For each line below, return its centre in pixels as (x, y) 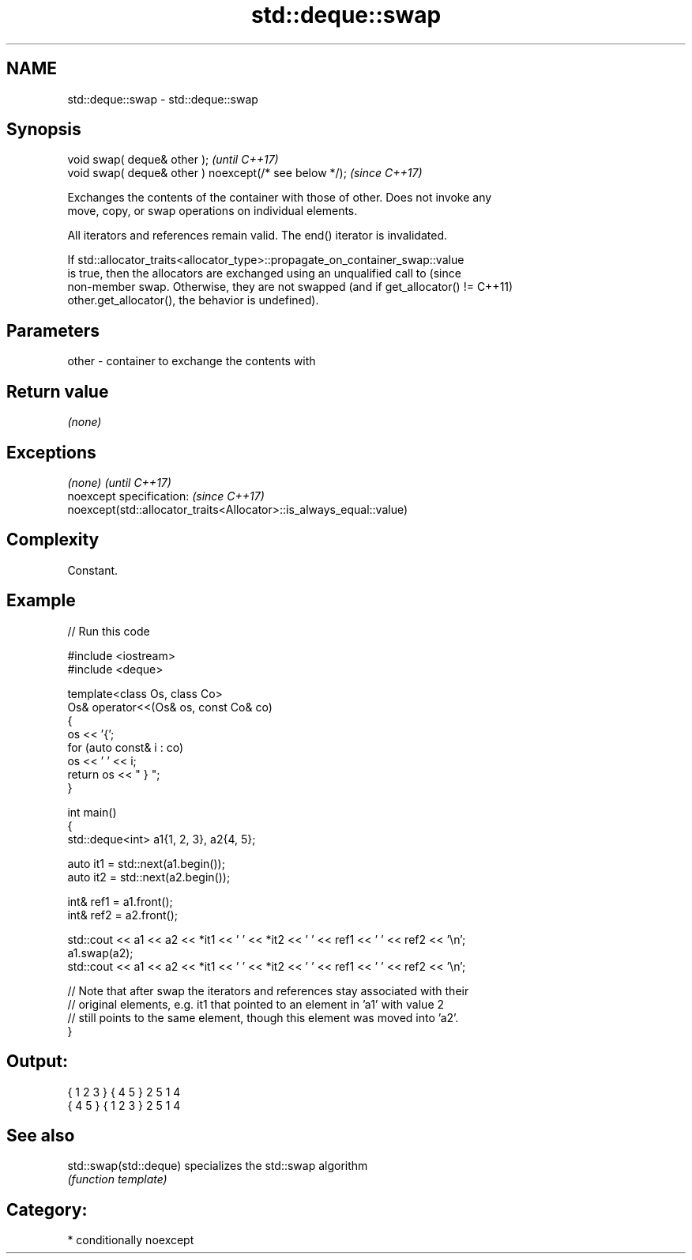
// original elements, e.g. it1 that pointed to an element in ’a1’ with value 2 (256, 1004)
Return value (58, 391)
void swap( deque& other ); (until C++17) (173, 160)
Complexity (53, 540)
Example (41, 601)
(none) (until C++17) (119, 482)
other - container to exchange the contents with (192, 361)
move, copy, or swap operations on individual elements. (212, 211)
